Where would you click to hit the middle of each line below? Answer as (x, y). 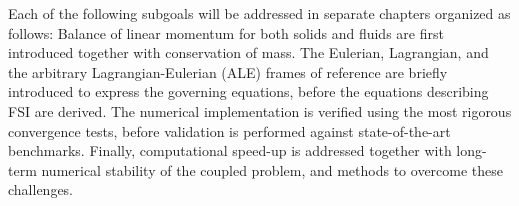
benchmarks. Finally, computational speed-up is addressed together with (230, 150)
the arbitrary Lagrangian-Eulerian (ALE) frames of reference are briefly (228, 71)
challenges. (41, 189)
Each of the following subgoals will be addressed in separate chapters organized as (259, 13)
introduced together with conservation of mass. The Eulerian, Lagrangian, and (248, 52)
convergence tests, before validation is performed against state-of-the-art (229, 130)
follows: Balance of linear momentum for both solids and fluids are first (226, 32)
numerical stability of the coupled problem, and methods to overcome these (272, 169)
